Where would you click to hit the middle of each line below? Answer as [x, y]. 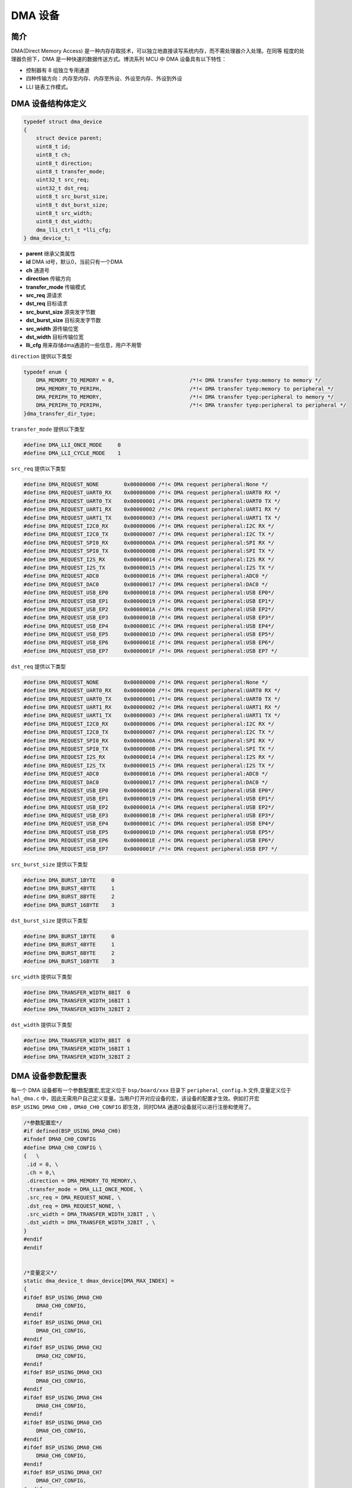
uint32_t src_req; [63, 180]
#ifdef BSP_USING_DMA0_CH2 [63, 1348]
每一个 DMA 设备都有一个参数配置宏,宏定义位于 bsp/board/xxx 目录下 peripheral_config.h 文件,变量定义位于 [151, 1090]
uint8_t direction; [65, 163]
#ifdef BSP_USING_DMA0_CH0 [63, 1297]
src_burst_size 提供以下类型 [49, 864]
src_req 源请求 [44, 295]
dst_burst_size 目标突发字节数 [63, 320]
